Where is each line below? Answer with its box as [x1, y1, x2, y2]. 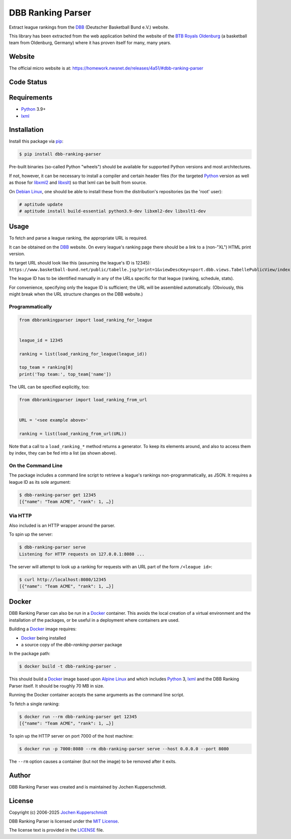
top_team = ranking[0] [19, 364, 73, 370]
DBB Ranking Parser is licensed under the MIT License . [9, 818, 119, 824]
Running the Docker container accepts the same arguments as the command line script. [9, 692, 184, 698]
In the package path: [9, 651, 50, 657]
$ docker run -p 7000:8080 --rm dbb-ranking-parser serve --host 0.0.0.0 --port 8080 [19, 746, 229, 752]
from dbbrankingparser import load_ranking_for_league [19, 317, 152, 323]
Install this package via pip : [9, 138, 64, 144]
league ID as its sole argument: [9, 479, 71, 485]
